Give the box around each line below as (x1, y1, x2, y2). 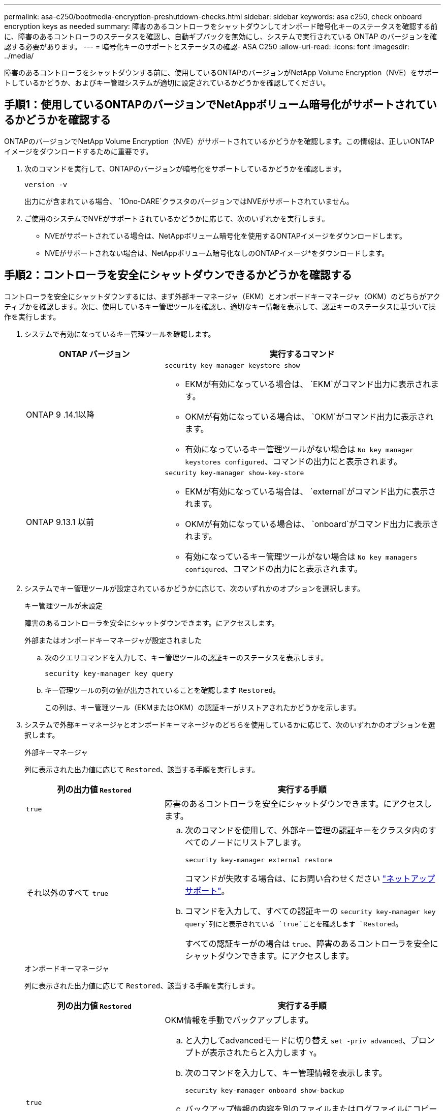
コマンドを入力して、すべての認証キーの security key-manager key (185, 905, 436, 916)
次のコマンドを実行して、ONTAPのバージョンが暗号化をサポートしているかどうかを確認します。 (24, 164, 346, 173)
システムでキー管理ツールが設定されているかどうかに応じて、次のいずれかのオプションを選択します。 (24, 583, 365, 593)
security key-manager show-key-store (165, 469, 304, 477)
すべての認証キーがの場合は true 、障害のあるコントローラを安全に (185, 938, 438, 949)
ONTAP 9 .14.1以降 (26, 410, 94, 420)
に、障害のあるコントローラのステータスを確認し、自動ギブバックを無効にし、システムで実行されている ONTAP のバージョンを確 (4, 32, 437, 41)
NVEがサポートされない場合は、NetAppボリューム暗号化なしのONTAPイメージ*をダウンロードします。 (45, 248, 389, 257)
